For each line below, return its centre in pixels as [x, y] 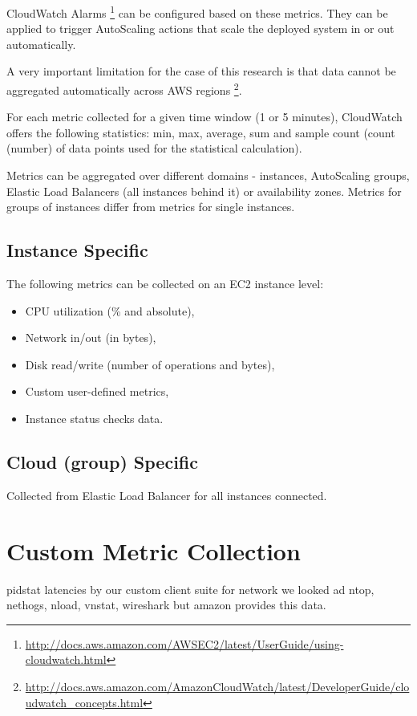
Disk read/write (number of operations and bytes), [150, 364]
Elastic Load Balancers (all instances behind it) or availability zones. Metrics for [204, 191]
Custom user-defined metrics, [97, 391]
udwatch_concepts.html [84, 702]
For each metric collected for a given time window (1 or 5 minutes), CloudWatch [204, 117]
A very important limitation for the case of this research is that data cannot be [201, 71]
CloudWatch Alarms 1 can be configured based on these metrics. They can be [197, 12]
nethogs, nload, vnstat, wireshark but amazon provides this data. [166, 605]
